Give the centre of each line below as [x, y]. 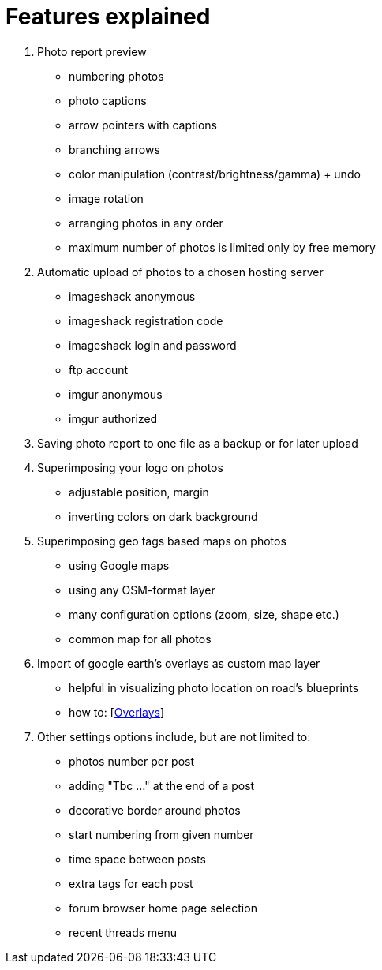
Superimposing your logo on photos [130, 467]
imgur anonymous [116, 394]
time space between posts [137, 859]
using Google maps [119, 565]
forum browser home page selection [163, 908]
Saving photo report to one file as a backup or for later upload [198, 443]
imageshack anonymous [132, 296]
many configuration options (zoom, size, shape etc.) [204, 614]
